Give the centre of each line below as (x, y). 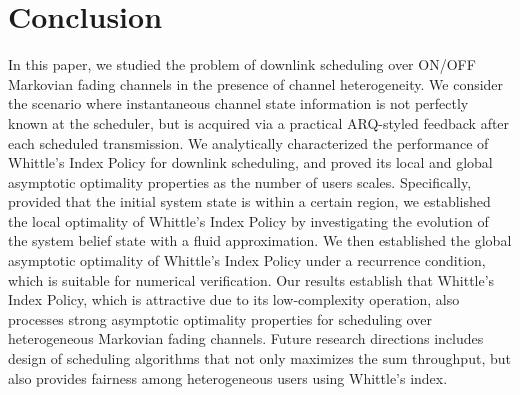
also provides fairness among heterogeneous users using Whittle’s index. (228, 377)
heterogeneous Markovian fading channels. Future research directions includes (246, 338)
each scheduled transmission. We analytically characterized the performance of (248, 142)
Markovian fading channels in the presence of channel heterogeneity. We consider (256, 83)
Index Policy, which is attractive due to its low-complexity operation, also (234, 299)
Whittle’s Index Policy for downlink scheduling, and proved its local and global (250, 162)
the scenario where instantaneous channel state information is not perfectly (238, 103)
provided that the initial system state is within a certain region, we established (249, 201)
